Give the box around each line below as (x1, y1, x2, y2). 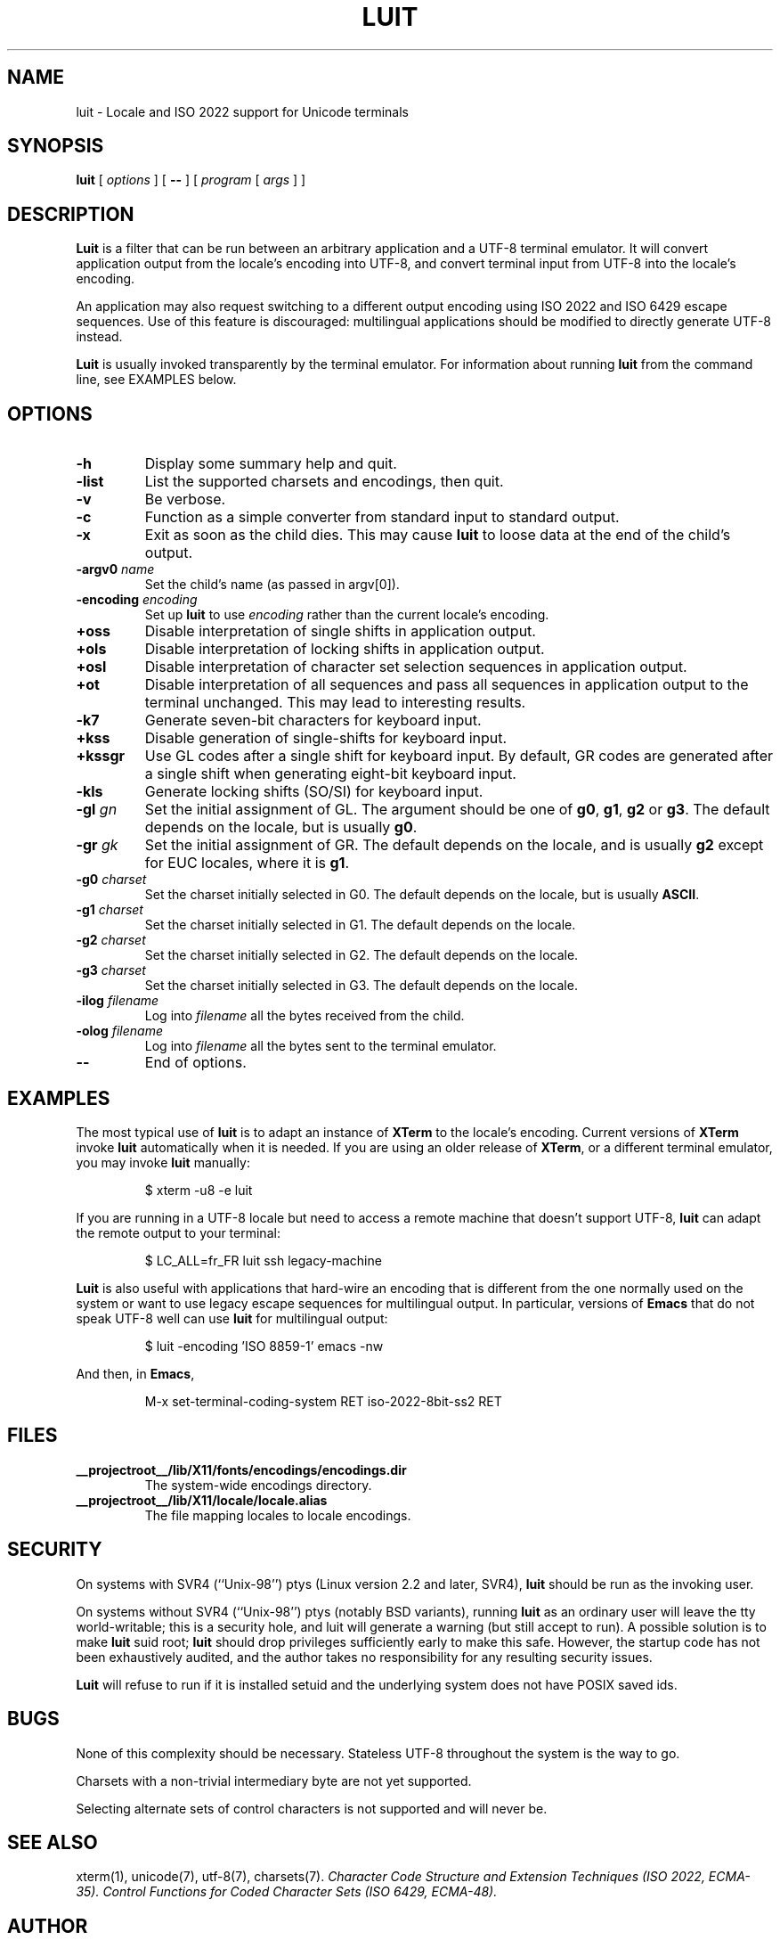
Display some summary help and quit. (144, 454, 397, 473)
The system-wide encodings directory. (144, 1477, 372, 1493)
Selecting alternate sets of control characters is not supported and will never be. (76, 1800, 548, 1816)
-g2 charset (76, 932, 146, 948)
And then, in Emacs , (76, 1365, 195, 1381)
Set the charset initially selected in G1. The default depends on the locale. (144, 917, 576, 933)
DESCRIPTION (7, 202, 134, 225)
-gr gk (76, 836, 118, 855)
